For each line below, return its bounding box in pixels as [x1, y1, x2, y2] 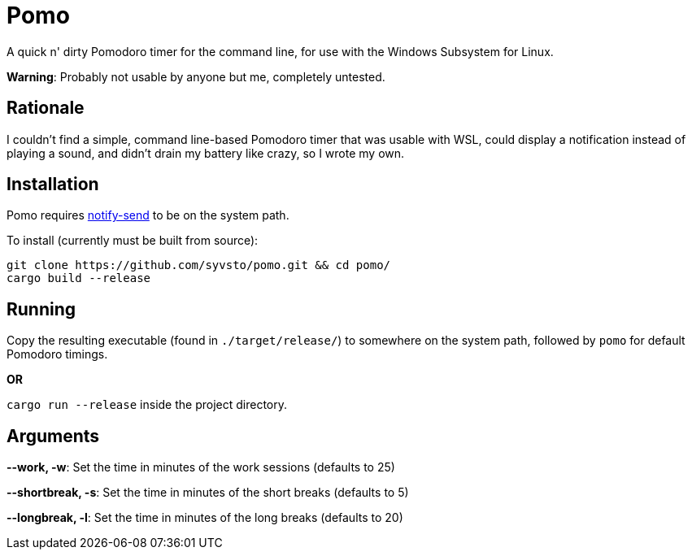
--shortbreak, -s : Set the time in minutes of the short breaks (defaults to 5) [7, 485, 409, 500]
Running [7, 298, 76, 319]
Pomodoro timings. [7, 347, 108, 362]
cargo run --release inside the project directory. [7, 397, 288, 412]
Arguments [7, 425, 100, 446]
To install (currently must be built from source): [7, 233, 259, 248]
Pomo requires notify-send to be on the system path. [7, 208, 289, 223]
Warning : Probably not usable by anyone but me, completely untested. [7, 69, 385, 84]
